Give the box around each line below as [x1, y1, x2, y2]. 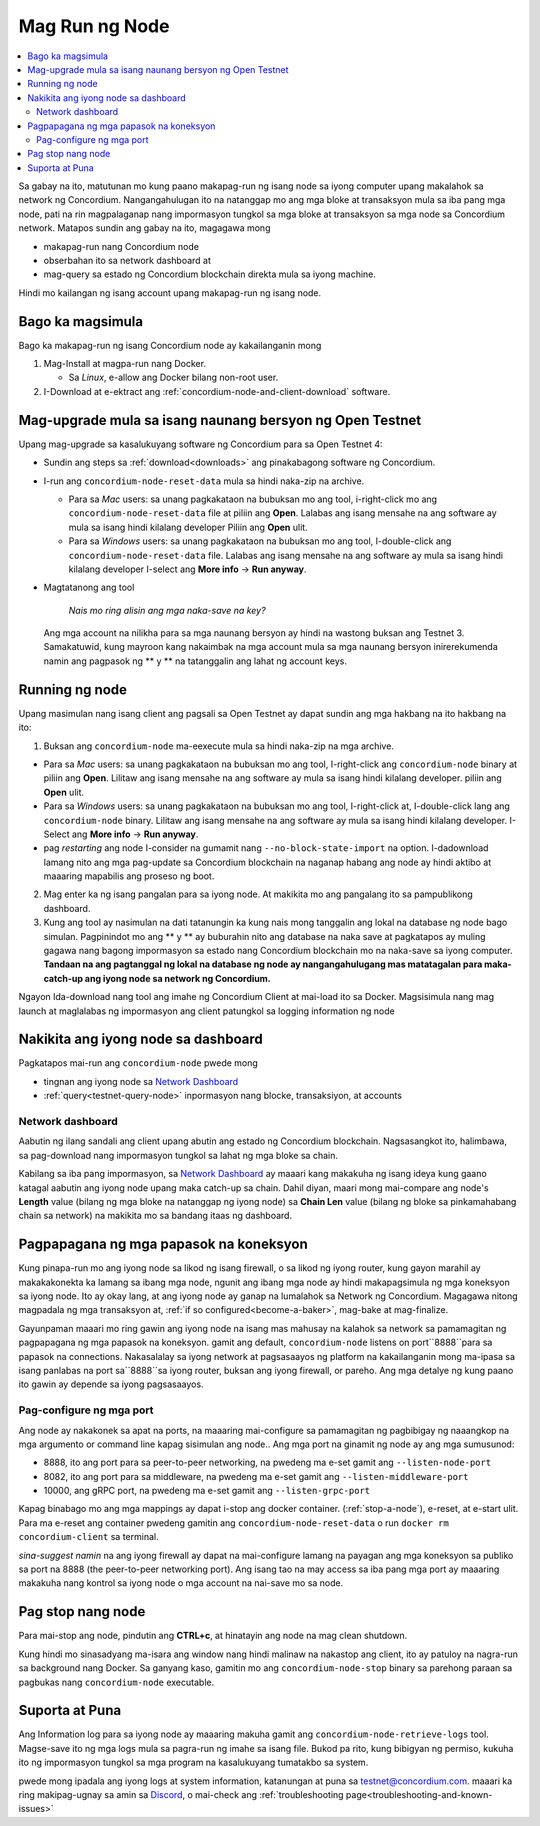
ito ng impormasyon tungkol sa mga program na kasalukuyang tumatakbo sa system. [18, 1756, 369, 1769]
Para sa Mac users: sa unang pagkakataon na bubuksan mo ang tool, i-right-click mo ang [68, 493, 438, 505]
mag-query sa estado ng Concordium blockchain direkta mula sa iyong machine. [43, 268, 377, 280]
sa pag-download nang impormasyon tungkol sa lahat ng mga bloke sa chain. [18, 1149, 339, 1161]
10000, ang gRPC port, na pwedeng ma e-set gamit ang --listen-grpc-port [43, 1485, 371, 1497]
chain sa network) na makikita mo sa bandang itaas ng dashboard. [18, 1210, 293, 1222]
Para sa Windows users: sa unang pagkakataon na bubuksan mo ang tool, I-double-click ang [68, 535, 452, 547]
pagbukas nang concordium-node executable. [18, 1676, 215, 1688]
